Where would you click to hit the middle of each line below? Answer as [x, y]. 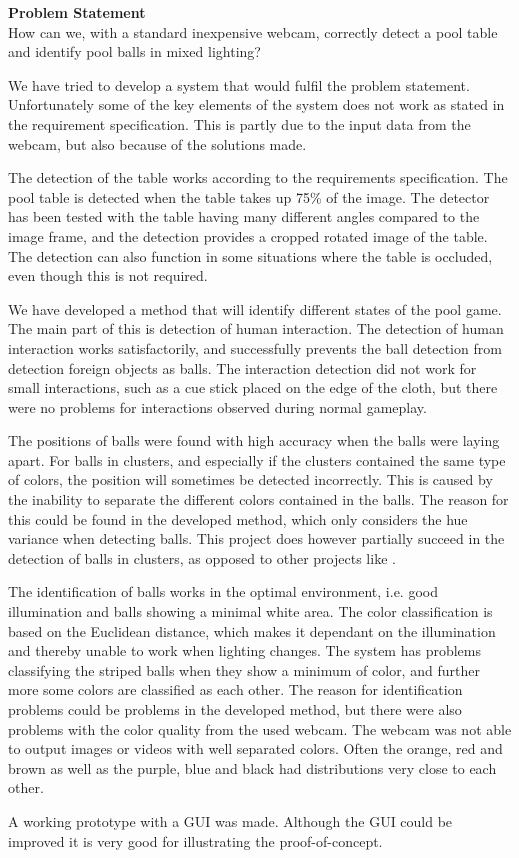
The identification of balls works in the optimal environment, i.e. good [223, 591]
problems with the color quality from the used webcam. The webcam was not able [260, 728]
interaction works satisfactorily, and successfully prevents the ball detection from [255, 347]
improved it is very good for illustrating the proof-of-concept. [195, 840]
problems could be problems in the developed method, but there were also [235, 709]
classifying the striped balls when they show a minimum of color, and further [244, 669]
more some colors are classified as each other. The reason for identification [235, 689]
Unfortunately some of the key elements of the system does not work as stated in [256, 104]
